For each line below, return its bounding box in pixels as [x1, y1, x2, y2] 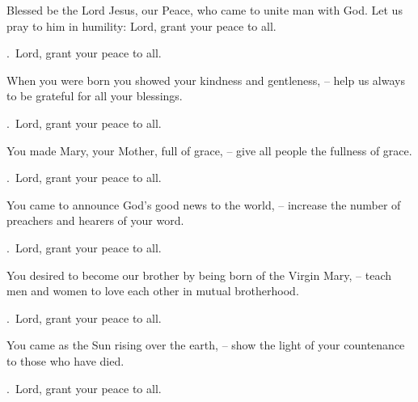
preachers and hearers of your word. [6, 212, 184, 229]
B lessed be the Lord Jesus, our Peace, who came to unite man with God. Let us [6, 2, 403, 18]
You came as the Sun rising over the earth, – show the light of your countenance [6, 336, 405, 353]
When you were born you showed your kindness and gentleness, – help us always [6, 71, 405, 88]
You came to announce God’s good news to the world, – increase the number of [6, 196, 401, 213]
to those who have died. [6, 352, 125, 369]
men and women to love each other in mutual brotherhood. [6, 282, 299, 299]
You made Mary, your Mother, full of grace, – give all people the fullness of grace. [6, 142, 412, 159]
